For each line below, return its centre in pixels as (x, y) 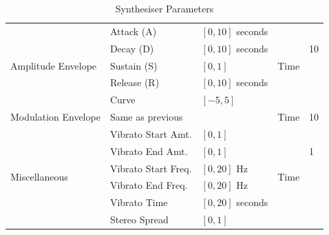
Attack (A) (133, 31)
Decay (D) (132, 48)
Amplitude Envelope (54, 65)
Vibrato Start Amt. (151, 133)
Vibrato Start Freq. (151, 168)
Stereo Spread (139, 219)
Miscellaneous (39, 177)
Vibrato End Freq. (149, 185)
